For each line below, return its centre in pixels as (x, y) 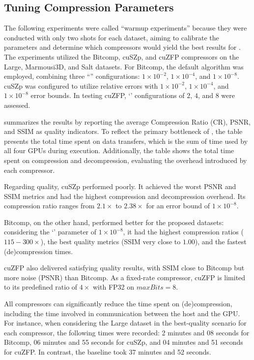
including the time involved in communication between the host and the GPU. (122, 313)
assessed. (17, 105)
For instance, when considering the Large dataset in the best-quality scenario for (125, 323)
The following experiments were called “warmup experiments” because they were (126, 28)
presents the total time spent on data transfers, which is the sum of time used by (126, 141)
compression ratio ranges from (49, 206)
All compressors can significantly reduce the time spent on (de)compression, (118, 304)
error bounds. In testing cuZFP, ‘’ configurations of (108, 95)
